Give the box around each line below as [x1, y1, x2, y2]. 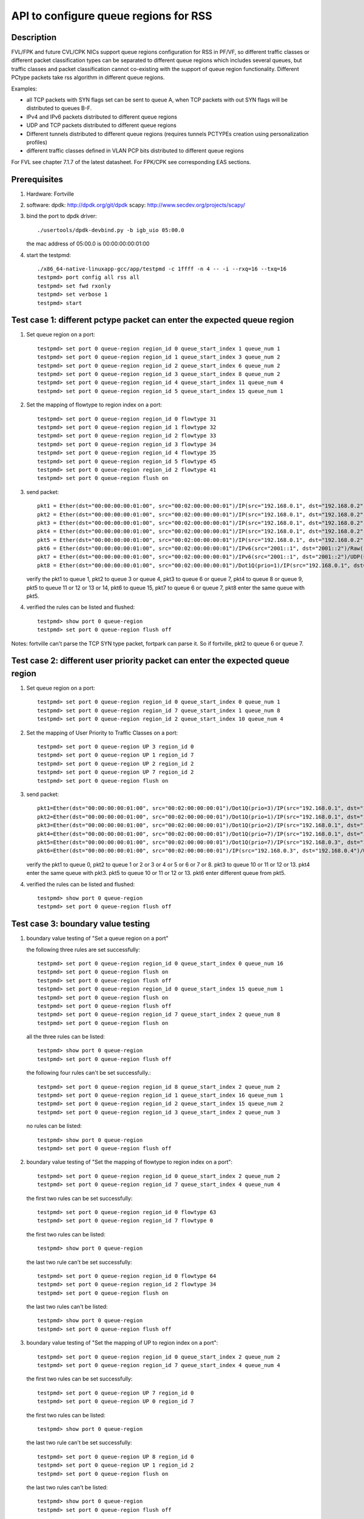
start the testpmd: [26, 251, 71, 258]
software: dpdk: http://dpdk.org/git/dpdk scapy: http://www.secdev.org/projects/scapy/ [26, 201, 246, 209]
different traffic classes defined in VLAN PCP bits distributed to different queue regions [26, 147, 244, 154]
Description [11, 32, 57, 43]
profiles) [26, 139, 48, 146]
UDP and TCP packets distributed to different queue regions [26, 122, 177, 129]
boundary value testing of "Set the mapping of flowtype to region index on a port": [26, 1158, 233, 1166]
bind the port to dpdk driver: [26, 213, 97, 220]
